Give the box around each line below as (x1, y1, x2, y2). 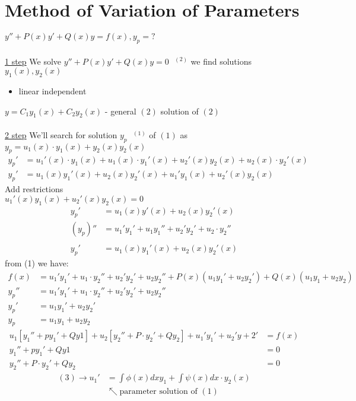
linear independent (18, 84, 87, 97)
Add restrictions (5, 183, 63, 195)
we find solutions (190, 55, 252, 67)
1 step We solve (5, 55, 62, 67)
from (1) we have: (5, 257, 69, 269)
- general (104, 104, 136, 117)
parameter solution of (119, 387, 198, 396)
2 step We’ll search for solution (5, 128, 117, 141)
